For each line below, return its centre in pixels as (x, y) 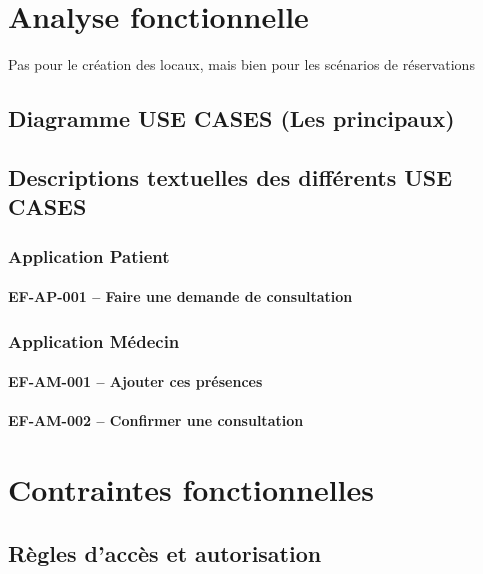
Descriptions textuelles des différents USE (230, 176)
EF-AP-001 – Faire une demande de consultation (180, 296)
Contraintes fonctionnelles (191, 489)
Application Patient (89, 255)
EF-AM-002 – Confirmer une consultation (156, 420)
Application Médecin (94, 340)
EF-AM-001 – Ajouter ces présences (135, 381)
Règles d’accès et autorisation (165, 552)
